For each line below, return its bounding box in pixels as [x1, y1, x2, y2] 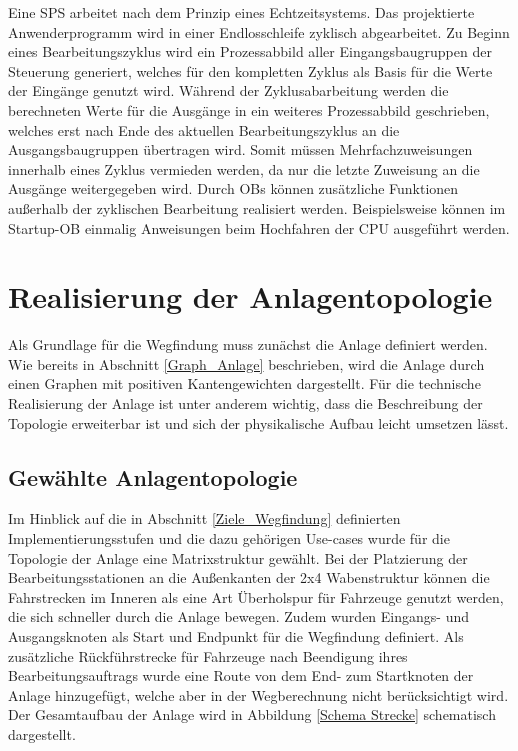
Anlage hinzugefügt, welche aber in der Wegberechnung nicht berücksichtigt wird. [8, 684, 509, 705]
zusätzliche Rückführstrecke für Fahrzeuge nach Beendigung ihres [8, 645, 408, 666]
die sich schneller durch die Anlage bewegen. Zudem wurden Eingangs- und [8, 606, 469, 627]
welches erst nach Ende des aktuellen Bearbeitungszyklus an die [8, 119, 400, 140]
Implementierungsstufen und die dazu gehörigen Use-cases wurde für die [8, 528, 450, 549]
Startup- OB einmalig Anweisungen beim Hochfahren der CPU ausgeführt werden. [8, 217, 510, 238]
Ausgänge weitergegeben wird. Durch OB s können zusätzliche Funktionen [8, 178, 459, 199]
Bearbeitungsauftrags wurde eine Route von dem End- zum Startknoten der [8, 665, 474, 686]
